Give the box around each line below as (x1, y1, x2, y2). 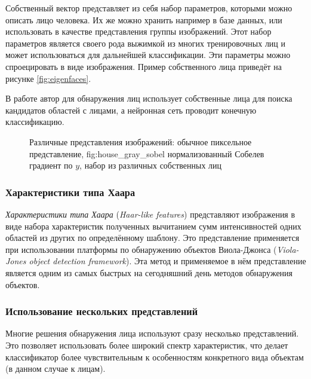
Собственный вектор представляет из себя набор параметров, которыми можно (5, 2, 292, 14)
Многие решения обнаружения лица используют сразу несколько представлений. (5, 327, 299, 340)
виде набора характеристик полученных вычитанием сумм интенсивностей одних (5, 219, 301, 232)
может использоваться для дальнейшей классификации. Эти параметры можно (5, 48, 291, 61)
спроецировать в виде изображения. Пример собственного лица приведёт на (5, 60, 282, 72)
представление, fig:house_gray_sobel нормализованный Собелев (29, 147, 264, 160)
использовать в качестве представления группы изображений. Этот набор (5, 25, 272, 38)
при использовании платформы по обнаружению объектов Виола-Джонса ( (5, 243, 277, 255)
